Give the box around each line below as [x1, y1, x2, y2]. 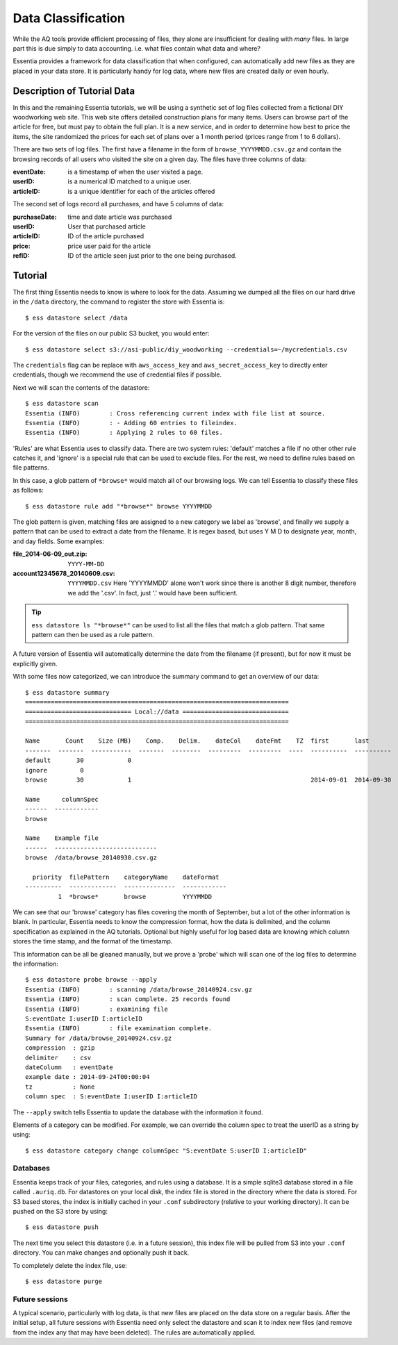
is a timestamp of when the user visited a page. [67, 167, 204, 176]
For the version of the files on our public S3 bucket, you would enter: [13, 329, 210, 338]
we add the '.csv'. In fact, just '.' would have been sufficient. [67, 588, 238, 597]
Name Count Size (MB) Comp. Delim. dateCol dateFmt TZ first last [25, 737, 370, 745]
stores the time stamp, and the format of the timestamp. [13, 937, 173, 946]
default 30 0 [25, 757, 132, 764]
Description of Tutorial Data [13, 85, 135, 97]
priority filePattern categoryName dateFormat [32, 873, 219, 881]
